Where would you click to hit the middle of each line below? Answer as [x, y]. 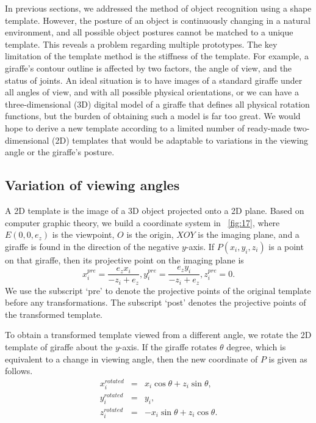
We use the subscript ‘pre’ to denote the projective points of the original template [158, 290]
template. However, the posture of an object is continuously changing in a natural [158, 20]
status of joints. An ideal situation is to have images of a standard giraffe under [154, 80]
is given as [288, 359]
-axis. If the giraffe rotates [168, 346]
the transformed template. [54, 314]
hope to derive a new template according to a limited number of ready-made [148, 127]
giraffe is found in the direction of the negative [92, 246]
